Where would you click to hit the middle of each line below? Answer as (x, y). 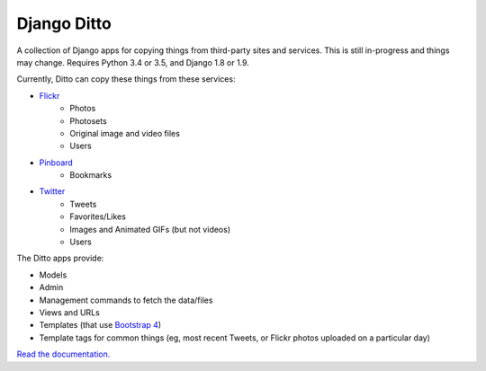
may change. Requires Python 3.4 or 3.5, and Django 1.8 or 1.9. (133, 62)
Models (53, 275)
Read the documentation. (63, 354)
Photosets (88, 120)
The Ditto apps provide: (60, 258)
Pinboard (56, 163)
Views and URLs (70, 312)
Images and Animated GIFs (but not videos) (150, 229)
